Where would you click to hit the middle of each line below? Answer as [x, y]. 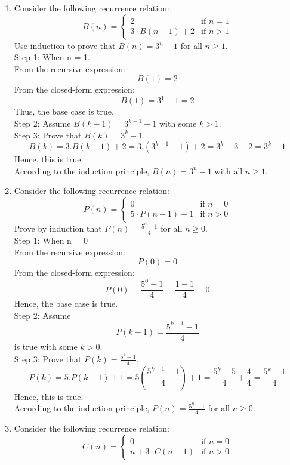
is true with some [46, 347]
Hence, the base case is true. [66, 304]
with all [229, 170]
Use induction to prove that [65, 45]
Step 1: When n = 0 [51, 240]
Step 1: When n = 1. [52, 57]
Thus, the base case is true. [64, 111]
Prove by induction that [58, 228]
